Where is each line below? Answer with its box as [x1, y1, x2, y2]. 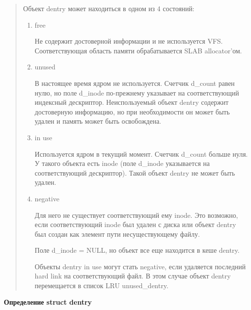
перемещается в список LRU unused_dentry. [34, 280, 168, 291]
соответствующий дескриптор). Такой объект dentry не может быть [34, 167, 235, 178]
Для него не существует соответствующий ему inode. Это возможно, [34, 210, 238, 220]
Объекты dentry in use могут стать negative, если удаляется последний [34, 261, 246, 271]
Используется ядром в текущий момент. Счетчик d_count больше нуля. [34, 148, 248, 159]
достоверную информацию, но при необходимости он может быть [34, 106, 230, 116]
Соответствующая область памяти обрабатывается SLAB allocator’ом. [34, 45, 242, 55]
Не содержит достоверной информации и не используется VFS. [34, 36, 223, 46]
